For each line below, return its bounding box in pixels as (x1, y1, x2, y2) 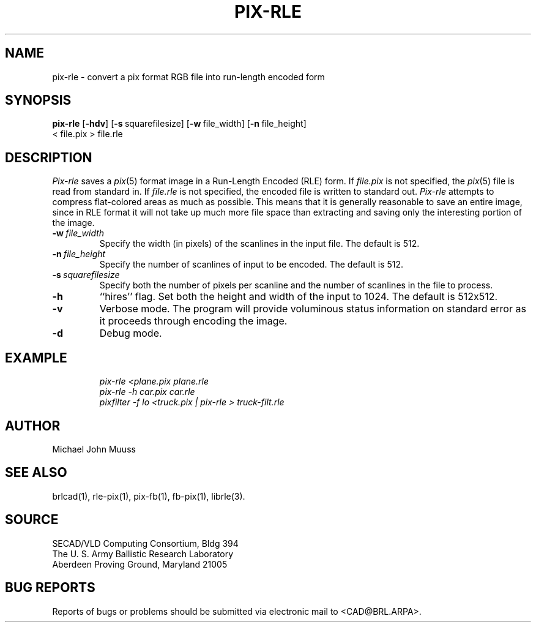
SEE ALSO (5, 465, 67, 481)
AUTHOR (5, 418, 61, 434)
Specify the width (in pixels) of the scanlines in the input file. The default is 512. (99, 238, 420, 249)
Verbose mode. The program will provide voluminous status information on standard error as (99, 302, 526, 315)
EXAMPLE (5, 350, 67, 366)
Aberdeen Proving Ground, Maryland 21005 (52, 558, 228, 569)
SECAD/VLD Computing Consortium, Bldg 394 (52, 538, 239, 549)
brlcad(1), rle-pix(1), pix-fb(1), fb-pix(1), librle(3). (52, 490, 245, 501)
